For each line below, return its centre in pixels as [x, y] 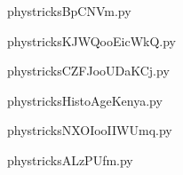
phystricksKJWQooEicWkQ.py [92, 40]
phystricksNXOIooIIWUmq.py [90, 130]
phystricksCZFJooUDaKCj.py [88, 71]
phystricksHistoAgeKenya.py [85, 100]
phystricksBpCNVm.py [69, 11]
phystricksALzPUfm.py [70, 159]
